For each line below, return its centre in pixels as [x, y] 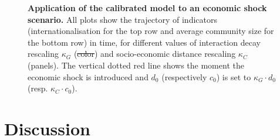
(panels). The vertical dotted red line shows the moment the [136, 65]
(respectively [184, 76]
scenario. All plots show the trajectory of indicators [122, 19]
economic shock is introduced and [88, 76]
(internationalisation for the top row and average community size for [151, 31]
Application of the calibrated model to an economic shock [147, 8]
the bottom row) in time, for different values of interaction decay [144, 42]
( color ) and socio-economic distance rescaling [155, 54]
